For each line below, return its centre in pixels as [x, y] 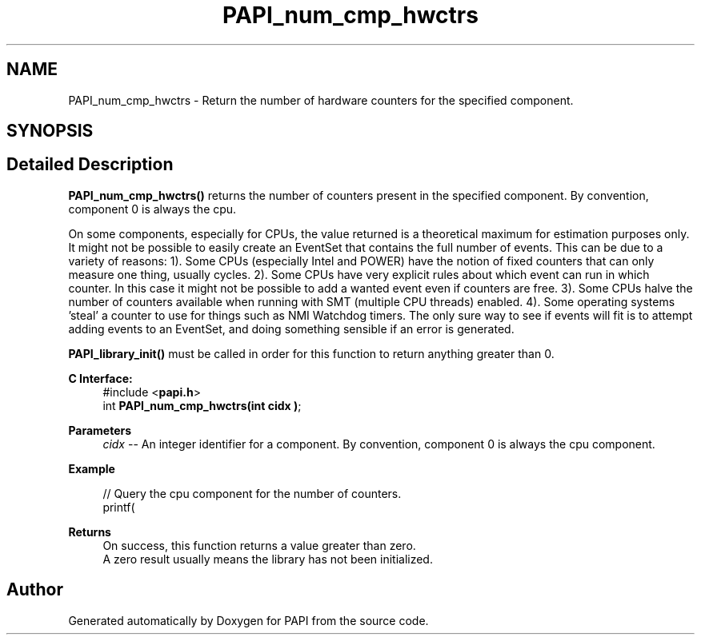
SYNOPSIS [50, 131]
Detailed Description [90, 165]
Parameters [100, 430]
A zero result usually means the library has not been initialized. [268, 559]
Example [92, 468]
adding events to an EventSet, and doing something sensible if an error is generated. [291, 328]
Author [35, 590]
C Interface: [100, 378]
